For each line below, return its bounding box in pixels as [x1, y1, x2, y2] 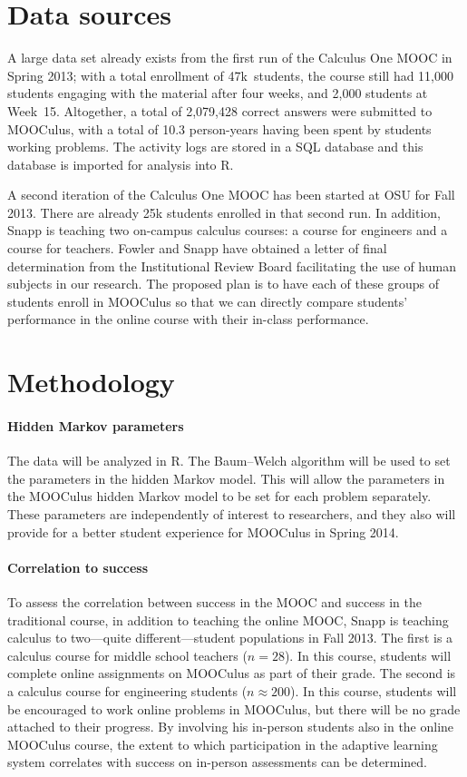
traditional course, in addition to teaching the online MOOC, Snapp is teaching [7, 610, 449, 629]
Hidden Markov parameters [7, 417, 184, 435]
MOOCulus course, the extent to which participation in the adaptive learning [7, 734, 438, 753]
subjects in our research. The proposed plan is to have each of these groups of [7, 274, 439, 293]
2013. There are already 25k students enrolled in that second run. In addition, [7, 202, 442, 221]
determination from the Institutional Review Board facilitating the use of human [7, 256, 456, 275]
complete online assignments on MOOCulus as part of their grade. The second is [7, 664, 456, 683]
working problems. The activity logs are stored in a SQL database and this [7, 137, 423, 156]
